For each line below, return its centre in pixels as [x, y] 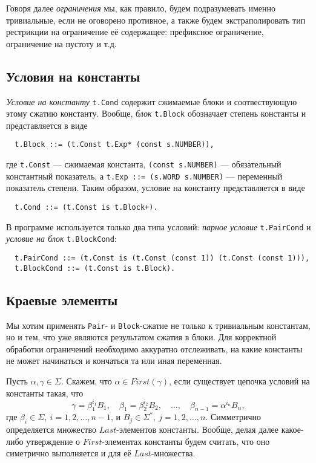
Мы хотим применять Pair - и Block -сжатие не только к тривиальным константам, [158, 325]
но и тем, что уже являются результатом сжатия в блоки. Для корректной [141, 337]
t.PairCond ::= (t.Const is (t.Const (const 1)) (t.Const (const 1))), [162, 258]
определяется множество [51, 429]
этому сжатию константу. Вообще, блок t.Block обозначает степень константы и [156, 113]
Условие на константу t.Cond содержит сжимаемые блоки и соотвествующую [152, 101]
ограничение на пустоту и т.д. [61, 43]
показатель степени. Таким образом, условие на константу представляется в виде [156, 188]
